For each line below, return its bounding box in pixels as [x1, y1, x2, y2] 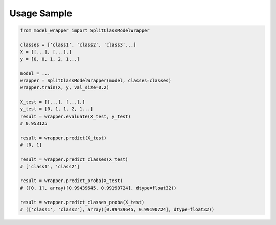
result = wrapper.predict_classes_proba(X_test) [20, 199, 145, 205]
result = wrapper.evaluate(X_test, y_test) [20, 113, 131, 119]
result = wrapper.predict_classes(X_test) [20, 156, 128, 162]
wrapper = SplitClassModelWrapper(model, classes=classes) [20, 77, 171, 83]
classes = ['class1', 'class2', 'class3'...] [20, 41, 136, 48]
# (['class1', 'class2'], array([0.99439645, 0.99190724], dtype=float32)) [20, 206, 215, 212]
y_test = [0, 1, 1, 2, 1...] [20, 106, 94, 112]
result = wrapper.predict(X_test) [20, 135, 107, 141]
